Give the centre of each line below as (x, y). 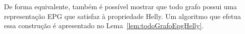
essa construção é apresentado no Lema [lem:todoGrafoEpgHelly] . (104, 25)
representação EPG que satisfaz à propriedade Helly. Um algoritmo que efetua (122, 16)
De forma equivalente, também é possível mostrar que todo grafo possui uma (121, 6)
